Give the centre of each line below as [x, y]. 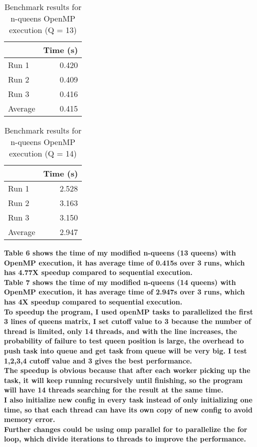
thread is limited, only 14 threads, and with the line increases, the [121, 331]
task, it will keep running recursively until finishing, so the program [124, 380]
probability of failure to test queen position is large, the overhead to [124, 341]
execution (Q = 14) [43, 153]
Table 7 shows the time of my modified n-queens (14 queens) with [120, 282]
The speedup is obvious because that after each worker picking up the [127, 370]
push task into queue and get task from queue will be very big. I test [126, 350]
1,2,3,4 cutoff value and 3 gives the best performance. [98, 360]
